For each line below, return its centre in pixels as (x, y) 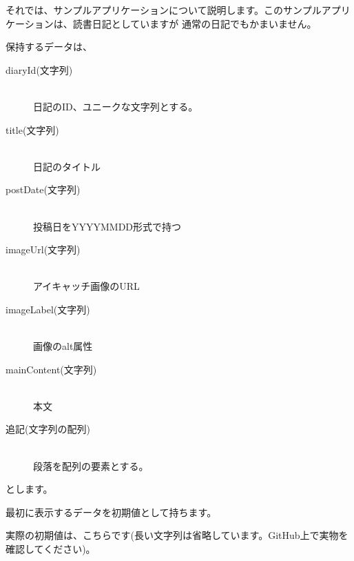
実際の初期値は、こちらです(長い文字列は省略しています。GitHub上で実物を (177, 535)
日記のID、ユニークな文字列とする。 (116, 106)
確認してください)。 (51, 549)
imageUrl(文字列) (43, 249)
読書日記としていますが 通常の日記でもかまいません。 (195, 23)
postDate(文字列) (43, 189)
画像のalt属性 (63, 346)
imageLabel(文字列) (48, 309)
